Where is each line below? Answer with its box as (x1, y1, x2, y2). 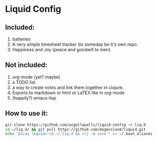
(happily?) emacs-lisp (12, 95, 56, 101)
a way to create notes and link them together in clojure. (12, 84, 124, 90)
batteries (12, 36, 30, 42)
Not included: (5, 61, 48, 70)
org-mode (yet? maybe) (12, 74, 60, 80)
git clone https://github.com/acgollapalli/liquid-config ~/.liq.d (5, 122, 146, 127)
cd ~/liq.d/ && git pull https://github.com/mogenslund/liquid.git (5, 127, 146, 132)
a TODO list (12, 79, 36, 85)
